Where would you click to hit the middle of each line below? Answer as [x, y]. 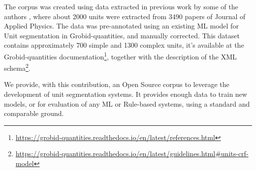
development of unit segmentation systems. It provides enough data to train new [126, 94]
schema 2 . [17, 67]
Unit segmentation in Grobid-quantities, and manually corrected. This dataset [122, 35]
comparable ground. [34, 113]
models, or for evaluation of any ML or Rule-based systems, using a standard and [127, 103]
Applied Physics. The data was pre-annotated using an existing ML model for [121, 26]
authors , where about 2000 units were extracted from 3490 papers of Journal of [125, 16]
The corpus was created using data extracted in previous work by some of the [121, 6]
